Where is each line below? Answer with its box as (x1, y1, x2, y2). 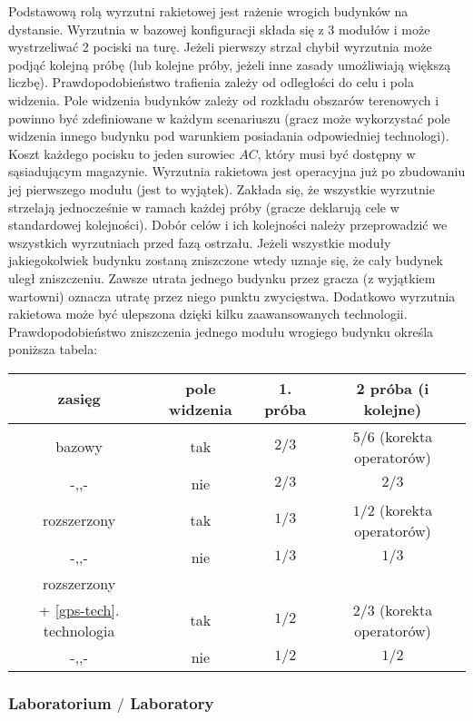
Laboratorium (8, 691, 112, 714)
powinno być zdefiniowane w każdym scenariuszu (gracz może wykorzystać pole (8, 108, 450, 127)
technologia (43, 619, 115, 641)
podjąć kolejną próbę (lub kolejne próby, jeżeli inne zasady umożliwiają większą (8, 54, 451, 74)
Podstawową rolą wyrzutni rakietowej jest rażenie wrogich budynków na (8, 2, 409, 20)
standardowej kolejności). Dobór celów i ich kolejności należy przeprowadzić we (8, 215, 448, 234)
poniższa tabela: (8, 340, 98, 359)
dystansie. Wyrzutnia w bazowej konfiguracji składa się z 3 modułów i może (8, 19, 430, 38)
